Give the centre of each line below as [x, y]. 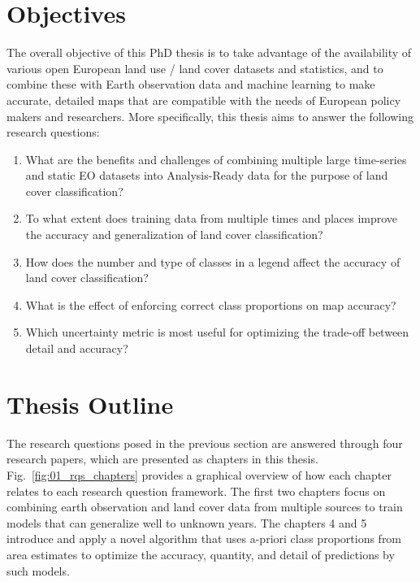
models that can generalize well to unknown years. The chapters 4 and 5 [187, 522]
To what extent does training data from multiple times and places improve [212, 218]
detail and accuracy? [77, 348]
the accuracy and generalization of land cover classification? [174, 235]
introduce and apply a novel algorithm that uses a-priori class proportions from [204, 539]
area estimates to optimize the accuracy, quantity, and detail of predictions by [201, 554]
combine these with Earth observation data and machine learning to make [191, 84]
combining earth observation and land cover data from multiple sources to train [205, 507]
